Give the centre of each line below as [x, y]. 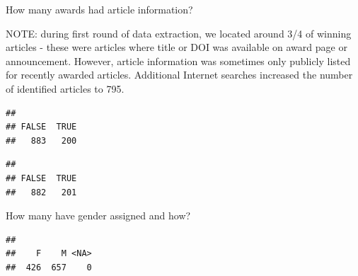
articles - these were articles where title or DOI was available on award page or [177, 47]
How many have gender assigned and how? [98, 215]
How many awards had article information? [99, 9]
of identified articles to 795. [65, 88]
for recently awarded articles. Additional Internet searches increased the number [179, 75]
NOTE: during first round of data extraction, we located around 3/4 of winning [179, 33]
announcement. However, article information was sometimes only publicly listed [178, 61]
